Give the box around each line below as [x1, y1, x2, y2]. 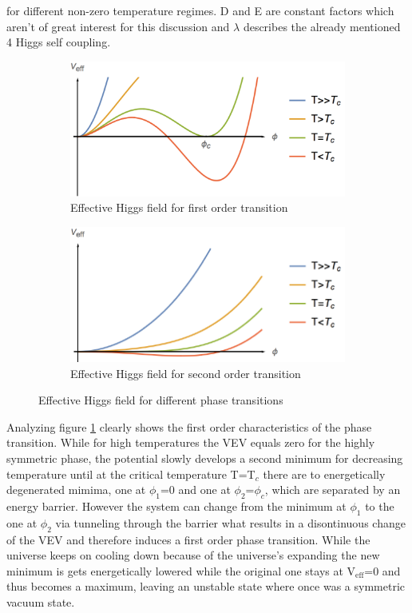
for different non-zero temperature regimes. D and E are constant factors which [6, 2, 394, 18]
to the [365, 497, 394, 514]
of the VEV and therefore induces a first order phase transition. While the [6, 531, 370, 547]
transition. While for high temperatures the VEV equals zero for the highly [6, 434, 375, 451]
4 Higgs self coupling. [6, 34, 111, 50]
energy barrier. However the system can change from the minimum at [6, 497, 347, 514]
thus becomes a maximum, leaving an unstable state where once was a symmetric [6, 578, 405, 595]
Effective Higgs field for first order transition [70, 199, 288, 216]
